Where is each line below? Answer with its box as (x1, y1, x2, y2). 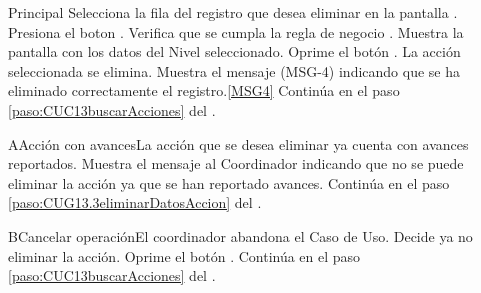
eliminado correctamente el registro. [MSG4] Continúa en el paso (8, 80, 400, 101)
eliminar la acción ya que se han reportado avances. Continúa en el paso (8, 172, 450, 193)
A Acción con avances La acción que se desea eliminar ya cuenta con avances (8, 133, 469, 154)
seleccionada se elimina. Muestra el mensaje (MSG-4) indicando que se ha (8, 60, 460, 81)
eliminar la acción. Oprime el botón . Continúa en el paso (8, 245, 361, 266)
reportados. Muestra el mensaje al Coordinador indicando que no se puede (8, 153, 464, 174)
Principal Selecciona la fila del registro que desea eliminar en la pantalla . (8, 2, 458, 22)
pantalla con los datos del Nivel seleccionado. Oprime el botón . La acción (8, 41, 461, 62)
